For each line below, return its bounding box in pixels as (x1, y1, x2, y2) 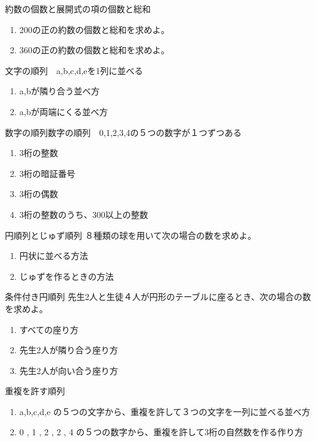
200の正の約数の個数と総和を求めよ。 (19, 23, 170, 36)
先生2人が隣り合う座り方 (19, 343, 118, 356)
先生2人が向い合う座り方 (19, 364, 118, 376)
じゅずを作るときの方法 (19, 269, 114, 282)
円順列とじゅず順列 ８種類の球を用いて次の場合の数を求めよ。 (5, 228, 257, 241)
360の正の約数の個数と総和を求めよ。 (19, 43, 170, 56)
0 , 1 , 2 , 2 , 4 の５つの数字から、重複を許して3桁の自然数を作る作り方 (19, 425, 303, 438)
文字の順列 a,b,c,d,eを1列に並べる (5, 64, 143, 77)
